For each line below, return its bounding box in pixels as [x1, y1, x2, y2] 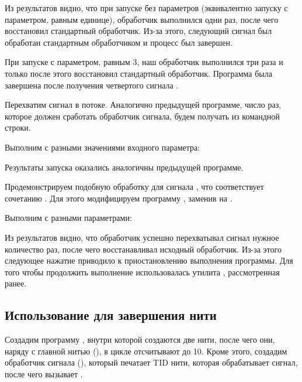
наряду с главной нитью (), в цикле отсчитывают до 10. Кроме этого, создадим [5, 345, 287, 357]
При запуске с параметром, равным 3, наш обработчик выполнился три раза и [5, 56, 283, 68]
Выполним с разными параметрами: [5, 212, 132, 224]
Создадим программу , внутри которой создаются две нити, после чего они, [5, 333, 275, 346]
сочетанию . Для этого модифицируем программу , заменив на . [5, 192, 232, 204]
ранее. [5, 277, 27, 289]
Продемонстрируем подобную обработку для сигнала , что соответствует [5, 180, 264, 193]
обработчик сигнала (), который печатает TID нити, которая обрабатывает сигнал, [5, 356, 298, 369]
